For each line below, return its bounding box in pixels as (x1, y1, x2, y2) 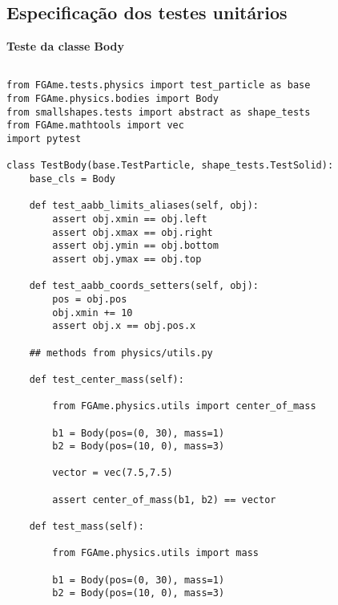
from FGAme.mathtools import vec (6, 120, 184, 132)
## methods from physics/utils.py (29, 347, 213, 359)
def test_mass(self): (29, 521, 144, 533)
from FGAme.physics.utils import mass (52, 547, 259, 559)
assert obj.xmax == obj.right (52, 226, 213, 238)
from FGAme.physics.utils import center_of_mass (52, 400, 316, 412)
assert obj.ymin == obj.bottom (52, 240, 219, 252)
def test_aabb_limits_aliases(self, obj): (29, 200, 259, 212)
